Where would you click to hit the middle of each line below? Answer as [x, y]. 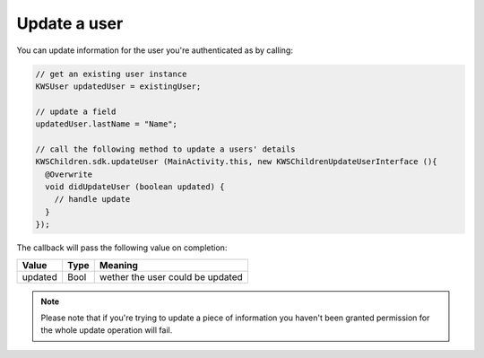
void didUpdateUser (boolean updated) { [135, 187]
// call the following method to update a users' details [165, 149]
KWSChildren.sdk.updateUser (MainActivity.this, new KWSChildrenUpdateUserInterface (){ [237, 162]
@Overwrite [69, 174]
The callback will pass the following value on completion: [122, 248]
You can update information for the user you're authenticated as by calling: [155, 50]
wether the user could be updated [171, 276]
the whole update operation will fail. [107, 330]
